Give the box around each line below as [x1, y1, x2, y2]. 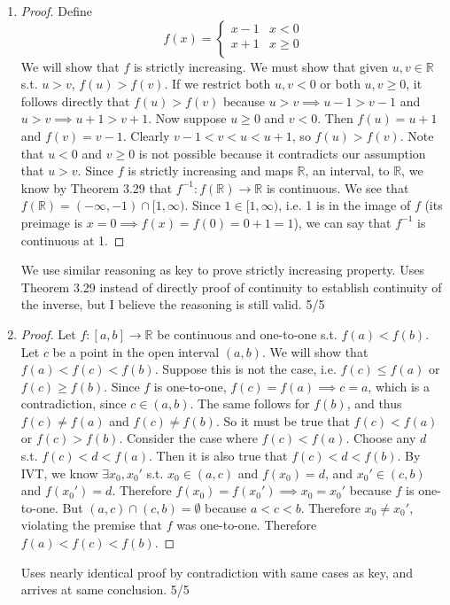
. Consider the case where [119, 429, 258, 447]
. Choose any [345, 429, 416, 447]
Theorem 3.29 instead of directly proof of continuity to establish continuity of [20, 277, 442, 296]
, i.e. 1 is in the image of [278, 196, 411, 214]
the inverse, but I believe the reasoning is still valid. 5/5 [20, 295, 325, 314]
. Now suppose [148, 109, 227, 128]
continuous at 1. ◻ [20, 230, 125, 249]
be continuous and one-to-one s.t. [157, 324, 337, 343]
